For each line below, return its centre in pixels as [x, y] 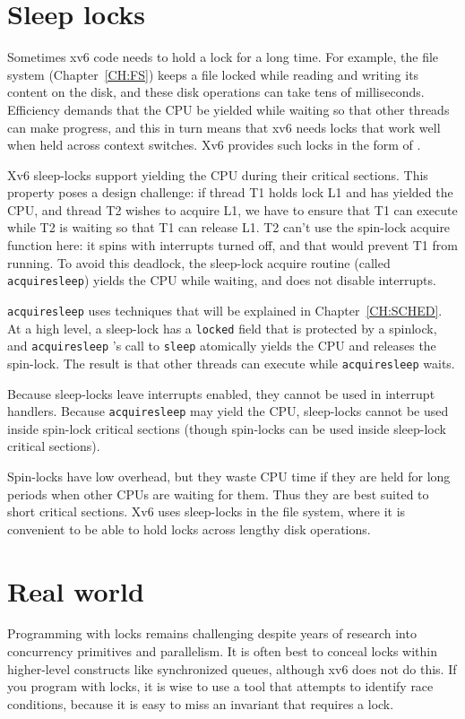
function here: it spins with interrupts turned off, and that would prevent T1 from [232, 245]
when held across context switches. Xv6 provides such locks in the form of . [214, 145]
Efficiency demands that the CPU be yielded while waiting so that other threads [228, 109]
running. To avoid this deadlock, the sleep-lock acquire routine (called [199, 262]
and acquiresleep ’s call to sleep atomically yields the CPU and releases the [222, 346]
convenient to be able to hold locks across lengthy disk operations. [189, 528]
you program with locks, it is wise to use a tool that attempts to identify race [220, 686]
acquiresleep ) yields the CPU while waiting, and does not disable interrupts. [222, 280]
